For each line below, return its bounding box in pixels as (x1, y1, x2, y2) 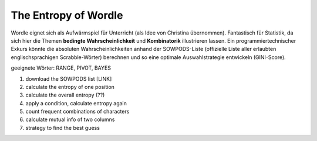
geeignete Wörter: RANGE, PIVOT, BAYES (11, 64, 112, 71)
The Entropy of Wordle (11, 9, 123, 22)
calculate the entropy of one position (25, 83, 114, 90)
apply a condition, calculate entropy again (25, 99, 127, 106)
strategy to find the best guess (25, 124, 100, 131)
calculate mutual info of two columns (25, 116, 115, 123)
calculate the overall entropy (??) (25, 91, 105, 99)
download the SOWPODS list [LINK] (25, 75, 112, 82)
